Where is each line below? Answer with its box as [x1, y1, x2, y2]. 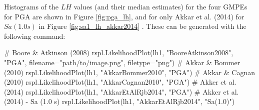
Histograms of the [4, 1, 59, 11]
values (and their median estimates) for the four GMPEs [73, 1, 247, 11]
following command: [4, 30, 65, 41]
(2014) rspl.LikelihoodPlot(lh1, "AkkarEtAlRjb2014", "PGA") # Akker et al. [4, 86, 239, 97]
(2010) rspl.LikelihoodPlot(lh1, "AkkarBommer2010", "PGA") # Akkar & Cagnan [4, 67, 255, 77]
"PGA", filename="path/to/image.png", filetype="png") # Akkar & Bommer [4, 57, 240, 67]
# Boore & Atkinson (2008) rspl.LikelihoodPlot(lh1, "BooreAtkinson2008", [4, 47, 233, 58]
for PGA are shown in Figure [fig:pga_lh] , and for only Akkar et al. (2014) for [4, 11, 244, 21]
